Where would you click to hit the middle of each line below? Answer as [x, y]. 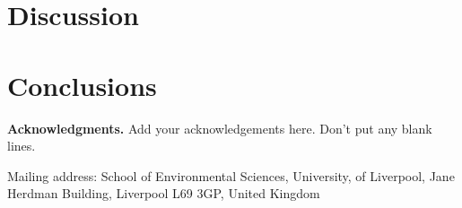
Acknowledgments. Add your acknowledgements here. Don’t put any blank [220, 128]
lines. [22, 146]
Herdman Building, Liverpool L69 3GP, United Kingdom [164, 193]
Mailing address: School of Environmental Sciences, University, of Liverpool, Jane [231, 175]
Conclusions [82, 85]
